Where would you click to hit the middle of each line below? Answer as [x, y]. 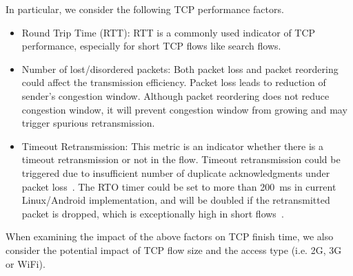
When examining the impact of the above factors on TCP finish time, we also [170, 236]
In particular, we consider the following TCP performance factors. [145, 9]
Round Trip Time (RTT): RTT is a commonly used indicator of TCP [169, 32]
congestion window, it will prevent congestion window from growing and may [184, 109]
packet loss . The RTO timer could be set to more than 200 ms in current [179, 186]
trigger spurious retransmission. [88, 123]
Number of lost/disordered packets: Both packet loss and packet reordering [180, 68]
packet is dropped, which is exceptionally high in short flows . [153, 213]
